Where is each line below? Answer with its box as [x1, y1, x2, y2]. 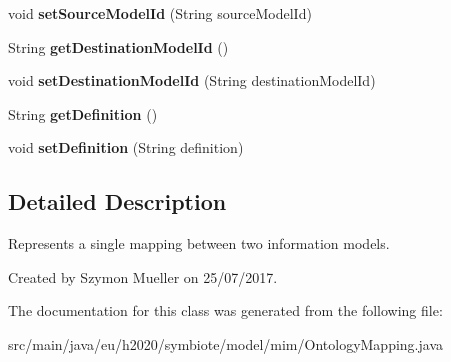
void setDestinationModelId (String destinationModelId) [8, 70, 376, 91]
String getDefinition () [8, 103, 158, 124]
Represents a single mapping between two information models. [8, 233, 390, 254]
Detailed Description [8, 186, 227, 217]
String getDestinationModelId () [8, 36, 229, 57]
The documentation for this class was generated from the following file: [8, 300, 443, 321]
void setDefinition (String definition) [8, 137, 244, 158]
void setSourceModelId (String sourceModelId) [8, 3, 312, 23]
